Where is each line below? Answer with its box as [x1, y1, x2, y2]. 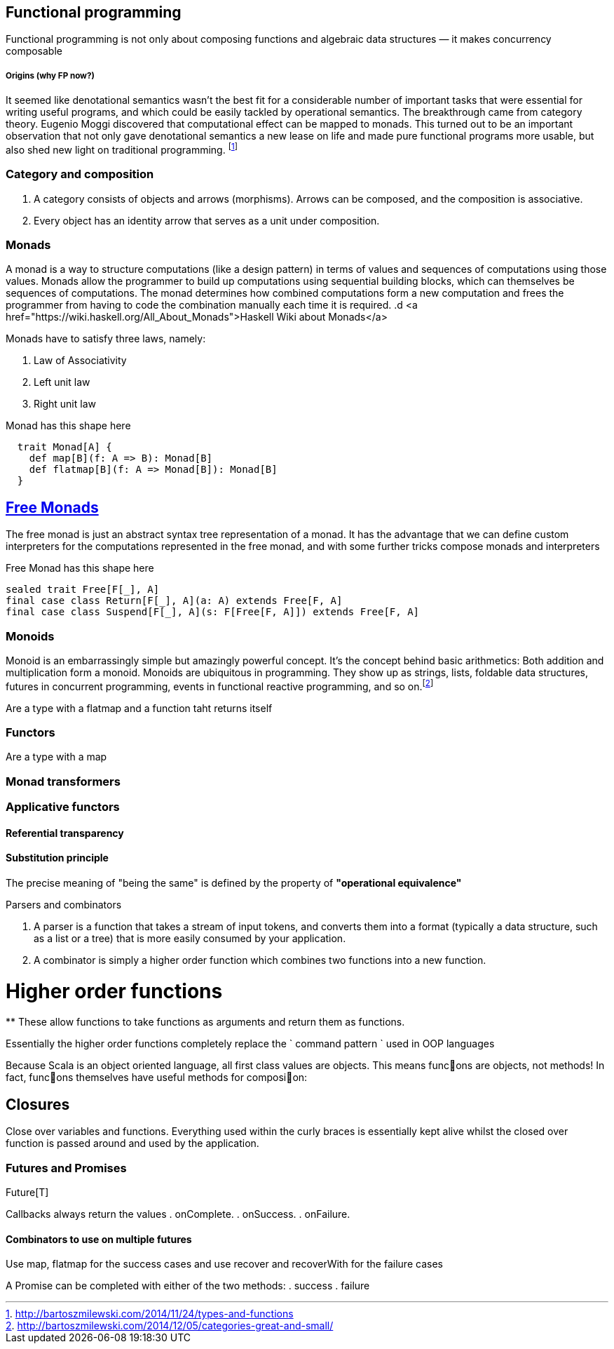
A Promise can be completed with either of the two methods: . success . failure [6, 1280, 370, 1292]
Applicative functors [6, 800, 120, 814]
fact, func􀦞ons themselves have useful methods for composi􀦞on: [6, 1071, 308, 1084]
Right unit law [34, 398, 96, 410]
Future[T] [6, 1186, 49, 1199]
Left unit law [34, 376, 90, 389]
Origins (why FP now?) [6, 70, 95, 81]
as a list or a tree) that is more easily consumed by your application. [34, 932, 346, 944]
